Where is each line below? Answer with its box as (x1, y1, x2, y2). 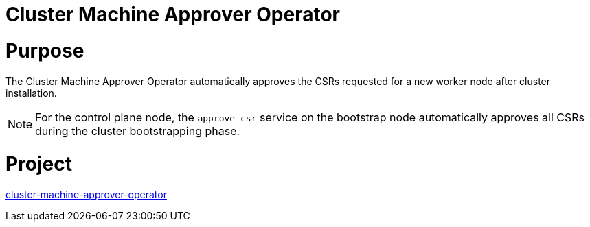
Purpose (5, 38, 84, 62)
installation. (5, 86, 57, 99)
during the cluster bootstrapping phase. (35, 123, 240, 138)
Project (5, 152, 73, 176)
